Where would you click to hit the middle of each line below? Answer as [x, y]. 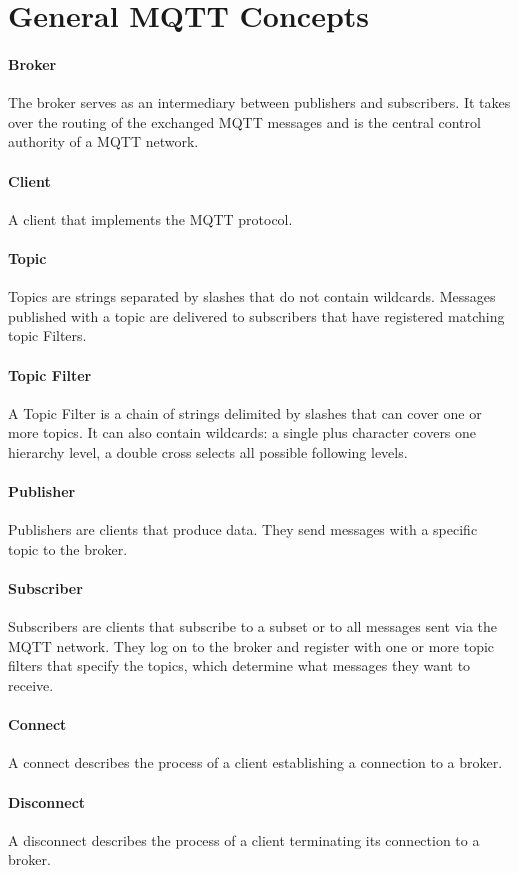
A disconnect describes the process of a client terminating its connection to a [244, 839]
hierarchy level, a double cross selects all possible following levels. [208, 451]
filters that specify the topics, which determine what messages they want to [239, 665]
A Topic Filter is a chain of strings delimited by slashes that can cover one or [245, 412]
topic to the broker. [68, 548]
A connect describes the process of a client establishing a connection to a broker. [255, 762]
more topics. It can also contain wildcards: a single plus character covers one [242, 432]
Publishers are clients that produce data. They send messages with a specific [243, 529]
